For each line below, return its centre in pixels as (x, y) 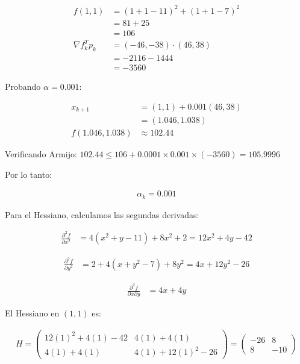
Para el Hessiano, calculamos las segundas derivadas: (102, 214)
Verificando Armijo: (41, 154)
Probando (23, 86)
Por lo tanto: (29, 174)
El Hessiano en (32, 313)
